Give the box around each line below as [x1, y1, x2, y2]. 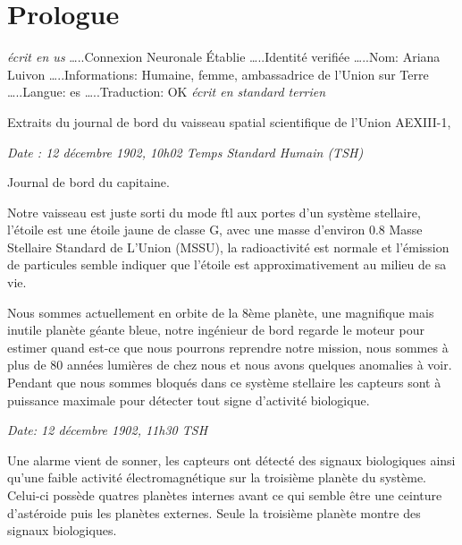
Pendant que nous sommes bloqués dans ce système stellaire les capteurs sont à [7, 373, 441, 392]
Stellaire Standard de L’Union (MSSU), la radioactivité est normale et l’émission [7, 237, 449, 256]
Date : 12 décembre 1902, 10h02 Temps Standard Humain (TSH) [7, 142, 364, 161]
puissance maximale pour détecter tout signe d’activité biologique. [7, 390, 370, 409]
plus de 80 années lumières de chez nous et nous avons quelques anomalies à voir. [7, 355, 452, 374]
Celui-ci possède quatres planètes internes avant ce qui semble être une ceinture [7, 486, 442, 504]
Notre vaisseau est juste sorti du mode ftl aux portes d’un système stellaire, [7, 202, 421, 221]
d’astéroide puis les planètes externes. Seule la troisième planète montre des [7, 503, 421, 522]
